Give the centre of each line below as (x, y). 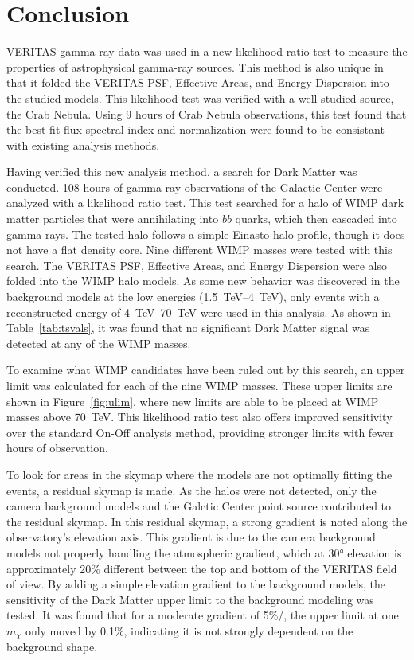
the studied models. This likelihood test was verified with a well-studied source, (200, 98)
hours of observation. (57, 448)
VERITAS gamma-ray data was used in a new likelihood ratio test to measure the (207, 51)
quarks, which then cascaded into (316, 219)
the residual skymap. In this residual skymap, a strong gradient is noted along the (207, 521)
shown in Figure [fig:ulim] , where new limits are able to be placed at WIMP (193, 401)
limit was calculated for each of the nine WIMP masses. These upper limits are (199, 385)
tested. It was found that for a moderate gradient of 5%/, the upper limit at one (203, 615)
